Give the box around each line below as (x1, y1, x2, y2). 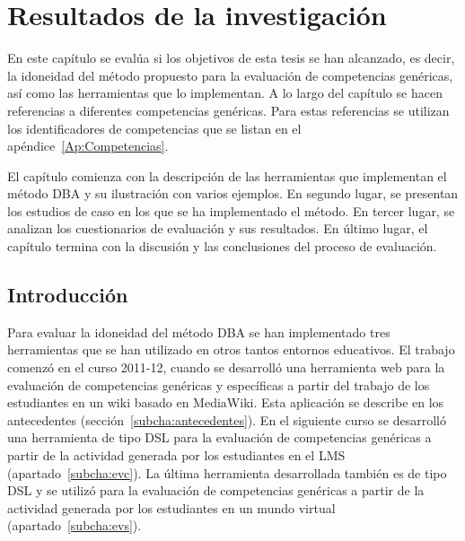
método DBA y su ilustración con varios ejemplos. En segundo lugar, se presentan (7, 184, 459, 203)
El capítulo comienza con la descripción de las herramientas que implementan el (7, 166, 447, 185)
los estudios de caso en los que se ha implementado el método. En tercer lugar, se (7, 201, 455, 220)
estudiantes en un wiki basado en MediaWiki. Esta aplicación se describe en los (7, 393, 444, 412)
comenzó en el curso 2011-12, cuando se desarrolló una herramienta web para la (7, 358, 445, 377)
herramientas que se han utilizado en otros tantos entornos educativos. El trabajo (7, 340, 455, 359)
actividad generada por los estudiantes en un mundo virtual (7, 498, 336, 517)
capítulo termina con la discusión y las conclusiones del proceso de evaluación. (7, 237, 437, 256)
